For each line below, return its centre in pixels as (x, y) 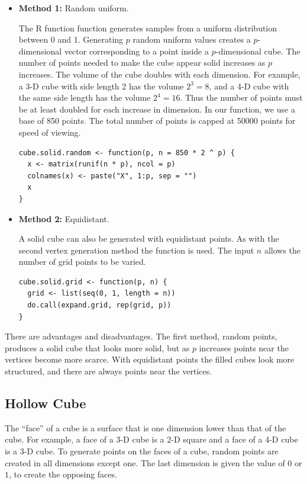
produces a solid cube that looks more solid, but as (97, 347)
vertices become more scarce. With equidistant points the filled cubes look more (150, 359)
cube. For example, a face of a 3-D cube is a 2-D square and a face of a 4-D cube (151, 439)
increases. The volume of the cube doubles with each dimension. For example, (159, 74)
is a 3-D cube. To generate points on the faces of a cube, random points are (142, 451)
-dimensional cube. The (258, 51)
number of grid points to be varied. (82, 262)
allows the (282, 250)
